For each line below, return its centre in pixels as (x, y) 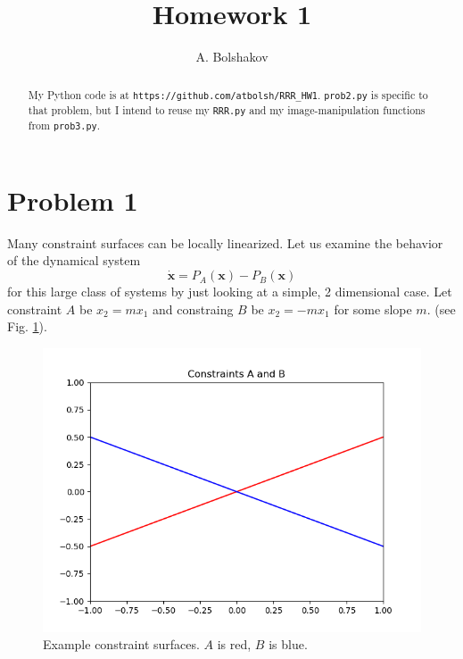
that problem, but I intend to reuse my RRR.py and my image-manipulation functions (227, 109)
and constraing (193, 309)
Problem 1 (73, 200)
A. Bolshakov (232, 57)
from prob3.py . (64, 125)
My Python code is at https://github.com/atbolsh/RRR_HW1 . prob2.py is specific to (228, 94)
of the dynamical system (74, 260)
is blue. (288, 644)
